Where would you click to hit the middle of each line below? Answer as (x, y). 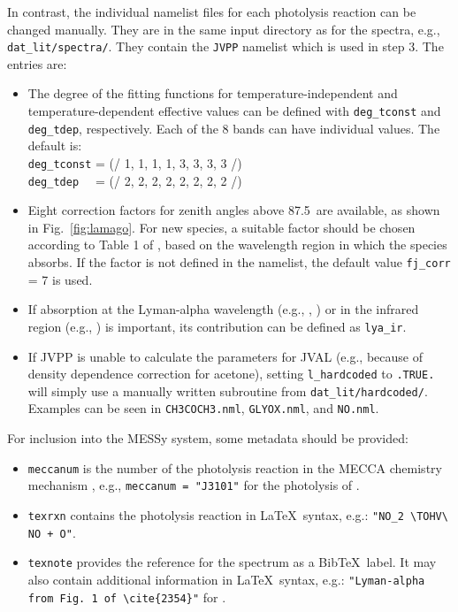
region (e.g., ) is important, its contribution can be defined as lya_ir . (217, 326)
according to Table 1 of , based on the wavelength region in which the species (237, 245)
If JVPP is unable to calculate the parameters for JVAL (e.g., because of (225, 356)
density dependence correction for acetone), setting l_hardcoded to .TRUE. (231, 374)
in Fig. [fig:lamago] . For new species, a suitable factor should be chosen (221, 227)
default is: (55, 145)
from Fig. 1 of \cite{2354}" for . (127, 597)
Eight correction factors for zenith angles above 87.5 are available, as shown (234, 210)
